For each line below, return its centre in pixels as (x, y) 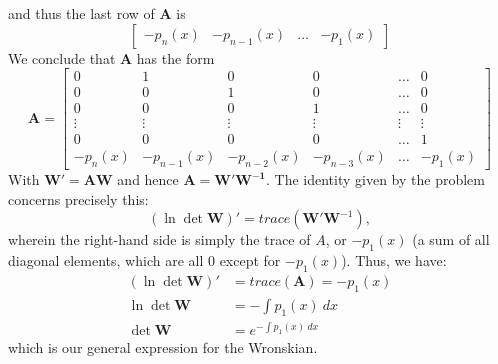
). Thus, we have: (394, 260)
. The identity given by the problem (376, 179)
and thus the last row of (81, 13)
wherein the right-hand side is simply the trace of (159, 239)
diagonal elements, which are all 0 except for (144, 260)
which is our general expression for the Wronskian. (163, 347)
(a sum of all (451, 239)
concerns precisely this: (78, 198)
